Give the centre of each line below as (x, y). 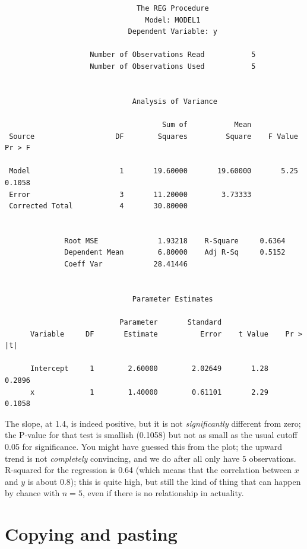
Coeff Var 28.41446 (126, 264)
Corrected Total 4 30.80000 (98, 206)
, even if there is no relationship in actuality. (163, 493)
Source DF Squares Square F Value (153, 136)
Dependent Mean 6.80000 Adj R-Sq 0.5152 (175, 253)
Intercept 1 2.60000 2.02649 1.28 (149, 369)
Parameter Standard (171, 323)
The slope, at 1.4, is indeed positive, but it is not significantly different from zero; (153, 423)
